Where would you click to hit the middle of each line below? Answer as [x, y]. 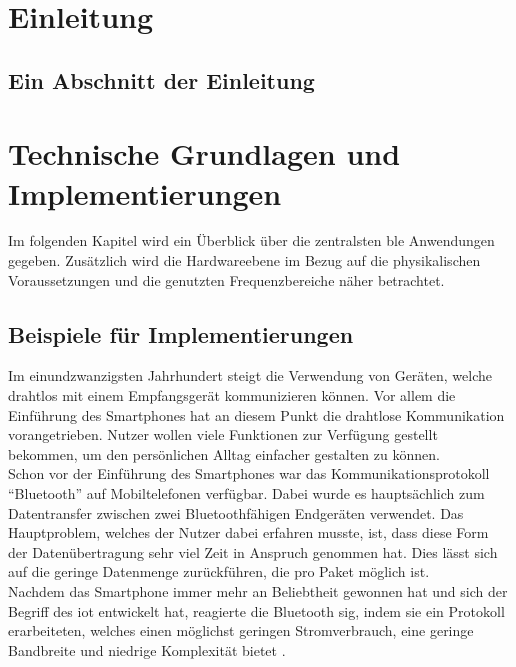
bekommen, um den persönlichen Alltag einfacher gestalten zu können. [224, 453]
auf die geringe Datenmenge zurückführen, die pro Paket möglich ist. [219, 571]
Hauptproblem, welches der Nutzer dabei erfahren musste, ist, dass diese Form [248, 532]
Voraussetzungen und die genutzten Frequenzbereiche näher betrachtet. [226, 279]
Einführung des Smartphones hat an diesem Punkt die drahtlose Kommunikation [256, 414]
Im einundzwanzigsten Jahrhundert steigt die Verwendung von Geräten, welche [250, 375]
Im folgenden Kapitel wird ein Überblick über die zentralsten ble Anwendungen [251, 240]
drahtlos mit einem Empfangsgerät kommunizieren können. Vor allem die [232, 395]
